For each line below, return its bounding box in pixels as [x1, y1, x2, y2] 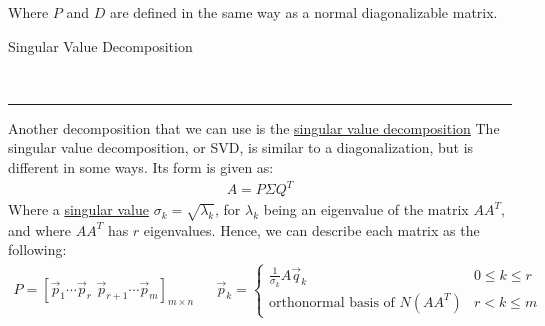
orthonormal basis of [269, 295, 395, 310]
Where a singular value [8, 199, 149, 220]
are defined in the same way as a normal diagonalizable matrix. [109, 2, 498, 22]
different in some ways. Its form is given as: [8, 156, 274, 177]
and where [8, 219, 72, 240]
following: [8, 239, 67, 260]
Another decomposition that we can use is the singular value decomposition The [8, 117, 500, 138]
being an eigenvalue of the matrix [263, 199, 469, 220]
